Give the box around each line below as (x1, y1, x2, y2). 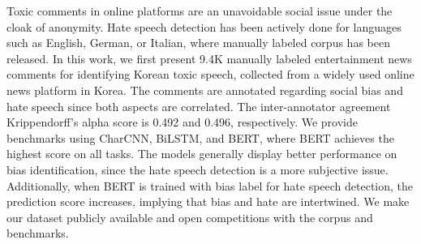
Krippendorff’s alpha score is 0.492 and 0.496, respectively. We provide (6, 113, 358, 131)
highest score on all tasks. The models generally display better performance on (6, 145, 397, 162)
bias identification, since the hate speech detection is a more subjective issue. (6, 161, 389, 178)
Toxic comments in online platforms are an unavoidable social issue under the (6, 2, 393, 19)
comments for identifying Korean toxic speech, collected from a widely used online (6, 66, 415, 83)
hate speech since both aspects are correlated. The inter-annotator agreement (6, 97, 391, 114)
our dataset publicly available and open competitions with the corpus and (6, 208, 373, 225)
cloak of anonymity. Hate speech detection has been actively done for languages (6, 18, 402, 35)
